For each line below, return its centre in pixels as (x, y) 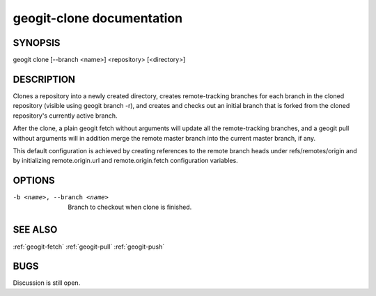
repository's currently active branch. (65, 116)
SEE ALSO (35, 230)
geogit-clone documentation (98, 18)
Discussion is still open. (47, 283)
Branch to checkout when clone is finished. (130, 207)
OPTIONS (34, 181)
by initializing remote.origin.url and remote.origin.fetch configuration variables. (125, 161)
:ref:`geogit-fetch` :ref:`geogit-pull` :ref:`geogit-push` (89, 247)
